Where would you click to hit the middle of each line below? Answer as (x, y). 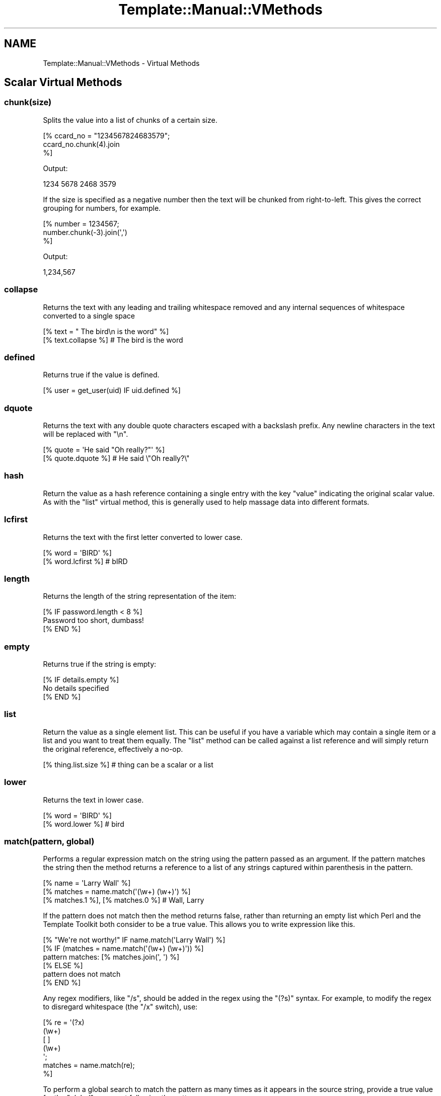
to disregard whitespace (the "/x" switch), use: (120, 1007)
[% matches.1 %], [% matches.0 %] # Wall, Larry (124, 900)
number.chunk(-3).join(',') (85, 232)
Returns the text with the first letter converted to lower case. (143, 537)
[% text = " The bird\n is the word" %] (106, 331)
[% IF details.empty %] (81, 680)
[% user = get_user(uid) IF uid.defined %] (112, 390)
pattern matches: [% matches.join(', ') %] (111, 957)
